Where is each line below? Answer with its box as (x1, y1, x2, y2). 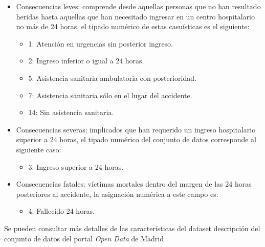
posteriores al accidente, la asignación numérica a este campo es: (16, 188, 218, 199)
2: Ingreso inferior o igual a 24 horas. (28, 55, 144, 66)
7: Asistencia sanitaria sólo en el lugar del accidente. (28, 89, 192, 100)
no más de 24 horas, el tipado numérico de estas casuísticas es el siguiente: (16, 21, 250, 32)
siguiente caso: (16, 144, 61, 154)
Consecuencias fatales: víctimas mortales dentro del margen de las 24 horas (16, 178, 252, 189)
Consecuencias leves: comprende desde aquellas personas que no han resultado (16, 1, 261, 11)
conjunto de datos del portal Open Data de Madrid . (4, 233, 168, 243)
